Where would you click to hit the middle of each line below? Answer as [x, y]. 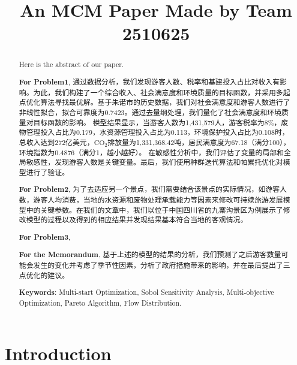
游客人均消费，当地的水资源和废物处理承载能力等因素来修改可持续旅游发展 [158, 200]
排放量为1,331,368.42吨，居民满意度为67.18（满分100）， [199, 142]
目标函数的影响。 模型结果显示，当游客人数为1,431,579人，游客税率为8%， [157, 122]
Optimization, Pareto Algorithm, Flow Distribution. [100, 302]
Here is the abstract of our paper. [71, 64]
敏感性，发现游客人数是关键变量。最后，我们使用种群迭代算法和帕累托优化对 [154, 162]
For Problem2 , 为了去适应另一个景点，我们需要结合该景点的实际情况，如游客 [149, 189]
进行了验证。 [48, 172]
